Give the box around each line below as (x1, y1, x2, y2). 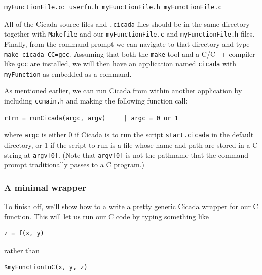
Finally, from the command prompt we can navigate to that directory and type (4, 38, 250, 49)
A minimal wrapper (4, 181, 86, 193)
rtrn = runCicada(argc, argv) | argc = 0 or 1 (4, 114, 178, 122)
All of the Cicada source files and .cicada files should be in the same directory (4, 18, 250, 29)
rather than (4, 245, 40, 255)
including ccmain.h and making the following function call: (4, 95, 188, 106)
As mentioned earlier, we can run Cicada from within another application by (4, 85, 242, 96)
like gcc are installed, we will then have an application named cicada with (4, 58, 237, 69)
